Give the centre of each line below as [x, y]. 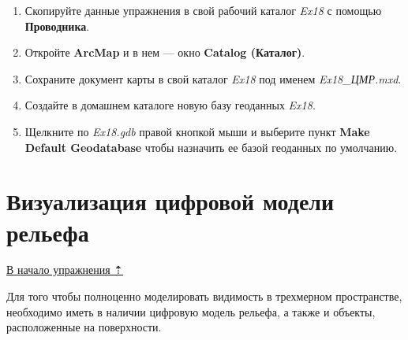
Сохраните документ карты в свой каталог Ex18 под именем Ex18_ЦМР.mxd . [213, 78]
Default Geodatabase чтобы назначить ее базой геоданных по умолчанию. [211, 147]
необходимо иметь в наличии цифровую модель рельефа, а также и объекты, [191, 311]
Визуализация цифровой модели [170, 201]
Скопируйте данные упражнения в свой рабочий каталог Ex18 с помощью [203, 10]
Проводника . [57, 26]
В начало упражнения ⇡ [65, 270]
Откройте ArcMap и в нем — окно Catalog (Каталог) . [165, 52]
